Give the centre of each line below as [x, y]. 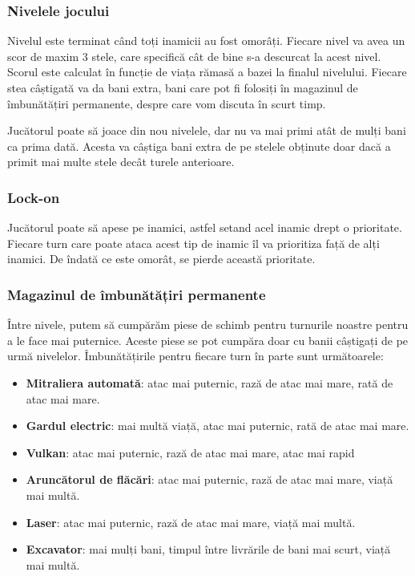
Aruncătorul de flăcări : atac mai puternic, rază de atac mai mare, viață [210, 479]
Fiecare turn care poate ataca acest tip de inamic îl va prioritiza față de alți [193, 243]
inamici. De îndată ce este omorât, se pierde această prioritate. [161, 259]
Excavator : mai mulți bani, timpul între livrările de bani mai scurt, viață [208, 549]
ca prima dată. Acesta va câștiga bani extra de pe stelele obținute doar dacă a [199, 146]
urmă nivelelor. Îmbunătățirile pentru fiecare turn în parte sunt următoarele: [195, 356]
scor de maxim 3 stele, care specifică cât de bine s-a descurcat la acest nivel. [194, 56]
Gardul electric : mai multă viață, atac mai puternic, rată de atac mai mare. [218, 426]
